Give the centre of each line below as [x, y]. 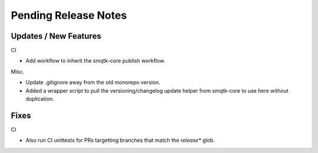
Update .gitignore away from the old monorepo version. [93, 83]
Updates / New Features [56, 36]
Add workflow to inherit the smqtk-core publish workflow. [95, 61]
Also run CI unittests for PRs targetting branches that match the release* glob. [120, 140]
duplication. [40, 99]
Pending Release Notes [69, 15]
